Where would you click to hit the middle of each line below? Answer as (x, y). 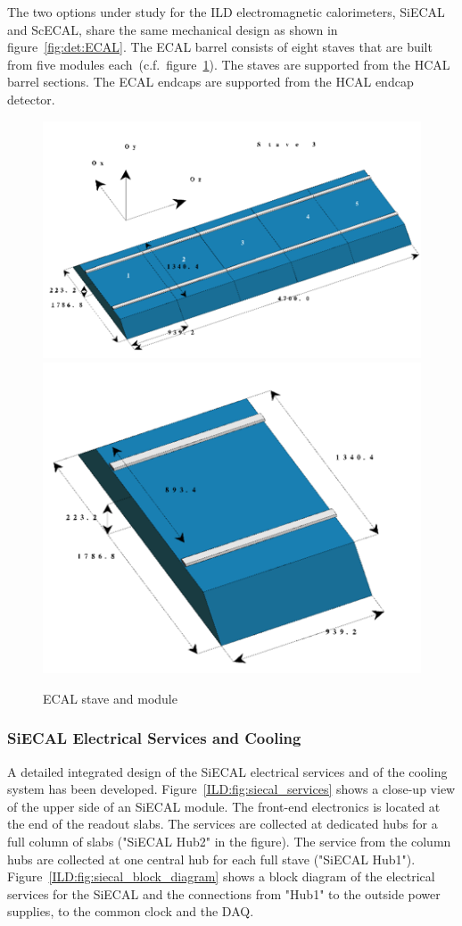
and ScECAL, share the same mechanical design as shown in (173, 29)
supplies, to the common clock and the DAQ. (131, 911)
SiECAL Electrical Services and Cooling (154, 738)
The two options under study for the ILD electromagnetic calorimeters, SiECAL (226, 12)
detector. (31, 99)
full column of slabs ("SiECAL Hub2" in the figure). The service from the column (229, 841)
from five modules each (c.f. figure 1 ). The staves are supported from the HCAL (229, 64)
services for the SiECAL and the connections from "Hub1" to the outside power (224, 893)
